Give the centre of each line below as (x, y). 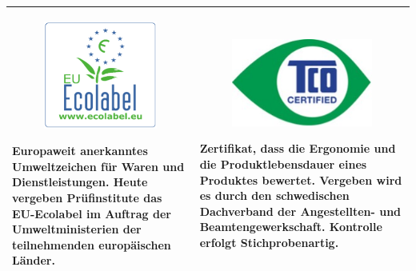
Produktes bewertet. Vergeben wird (301, 179)
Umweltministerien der (77, 229)
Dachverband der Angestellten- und (300, 211)
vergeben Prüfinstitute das (87, 198)
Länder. (34, 260)
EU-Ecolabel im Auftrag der (92, 213)
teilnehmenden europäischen (92, 244)
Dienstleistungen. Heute (80, 182)
